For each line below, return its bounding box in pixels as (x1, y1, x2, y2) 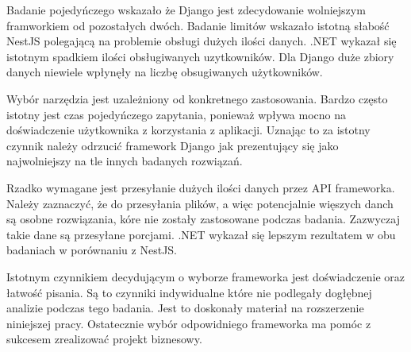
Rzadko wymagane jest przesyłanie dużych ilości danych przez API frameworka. (6, 179, 395, 195)
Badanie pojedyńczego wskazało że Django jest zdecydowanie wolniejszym (6, 2, 366, 17)
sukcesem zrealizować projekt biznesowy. (6, 331, 202, 347)
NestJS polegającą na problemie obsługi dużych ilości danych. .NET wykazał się (6, 33, 397, 49)
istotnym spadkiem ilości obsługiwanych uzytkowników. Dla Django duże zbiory (6, 48, 394, 64)
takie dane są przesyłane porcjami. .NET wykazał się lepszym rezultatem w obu (6, 226, 396, 242)
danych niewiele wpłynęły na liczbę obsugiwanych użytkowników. (6, 64, 323, 80)
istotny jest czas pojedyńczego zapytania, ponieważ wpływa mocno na (6, 106, 347, 122)
